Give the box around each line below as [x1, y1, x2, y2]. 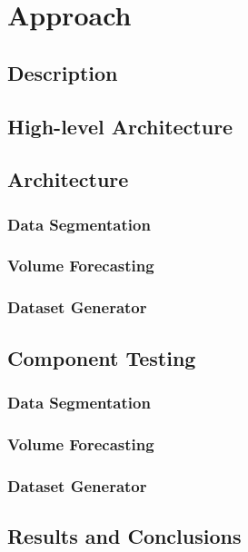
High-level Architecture [7, 112, 233, 140]
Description [7, 58, 118, 86]
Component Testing [7, 343, 196, 371]
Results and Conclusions [7, 521, 242, 549]
